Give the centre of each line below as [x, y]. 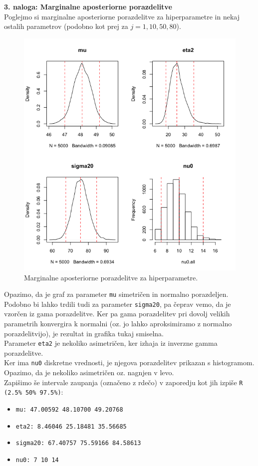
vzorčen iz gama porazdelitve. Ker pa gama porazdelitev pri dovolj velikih [117, 314]
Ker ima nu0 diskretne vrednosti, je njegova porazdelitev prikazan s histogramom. [129, 362]
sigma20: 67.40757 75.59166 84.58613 [78, 443]
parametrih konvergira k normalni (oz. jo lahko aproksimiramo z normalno [118, 324]
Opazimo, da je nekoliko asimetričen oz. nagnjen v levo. [89, 372]
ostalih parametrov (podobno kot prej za [66, 26]
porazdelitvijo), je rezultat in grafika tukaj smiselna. [84, 333]
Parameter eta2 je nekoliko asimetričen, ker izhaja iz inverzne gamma [111, 343]
